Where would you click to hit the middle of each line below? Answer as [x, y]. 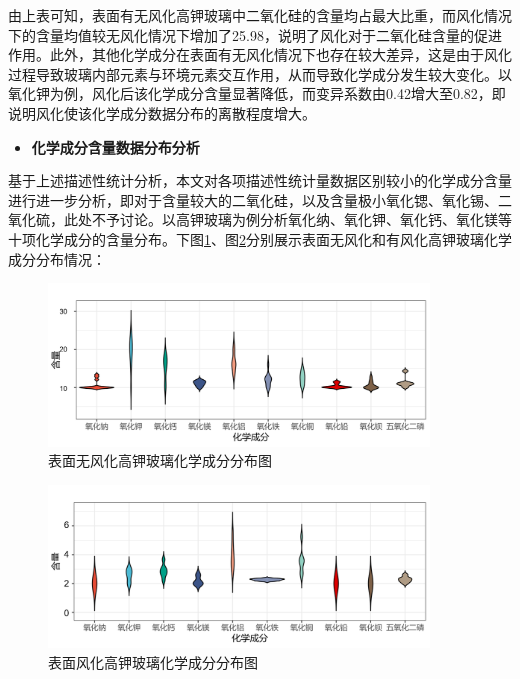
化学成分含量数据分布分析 [115, 146]
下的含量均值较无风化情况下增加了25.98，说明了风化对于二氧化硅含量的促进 [255, 34]
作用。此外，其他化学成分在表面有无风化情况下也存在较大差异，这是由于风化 [260, 54]
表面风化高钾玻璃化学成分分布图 [153, 662]
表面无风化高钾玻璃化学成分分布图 [160, 460]
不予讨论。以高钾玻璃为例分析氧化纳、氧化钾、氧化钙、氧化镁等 [301, 219]
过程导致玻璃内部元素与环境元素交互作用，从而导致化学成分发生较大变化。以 [260, 73]
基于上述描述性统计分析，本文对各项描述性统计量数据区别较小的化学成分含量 [260, 180]
